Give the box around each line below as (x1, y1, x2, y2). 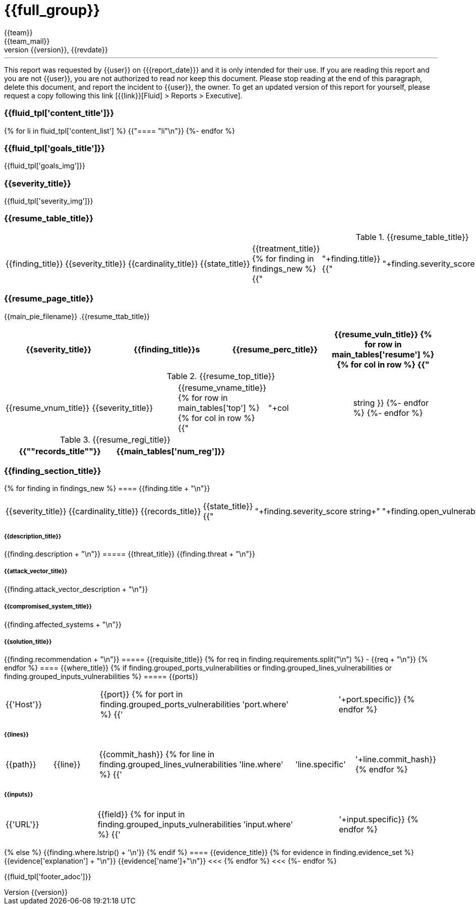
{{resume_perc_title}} (232, 344, 318, 354)
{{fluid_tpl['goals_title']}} (4, 143, 105, 153)
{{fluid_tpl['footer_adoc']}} (4, 872, 91, 881)
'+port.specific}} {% (338, 694, 415, 705)
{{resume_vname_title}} (177, 382, 267, 393)
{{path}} (6, 759, 36, 770)
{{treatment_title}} (252, 243, 320, 254)
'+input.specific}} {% (339, 814, 419, 824)
